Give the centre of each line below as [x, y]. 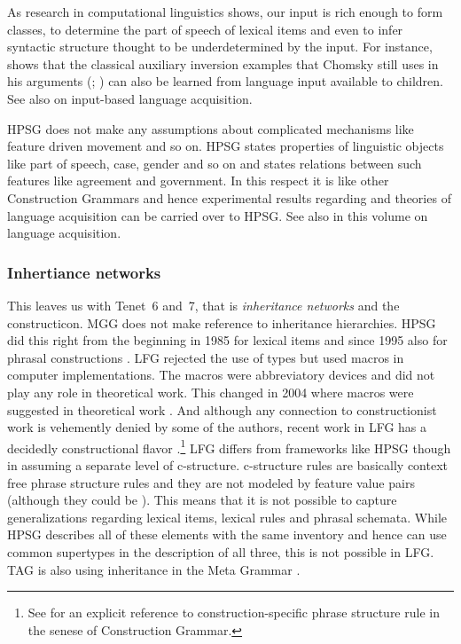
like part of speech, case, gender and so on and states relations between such [215, 163]
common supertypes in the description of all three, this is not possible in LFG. [221, 551]
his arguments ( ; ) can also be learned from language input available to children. [225, 81]
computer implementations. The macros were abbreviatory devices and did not [221, 375]
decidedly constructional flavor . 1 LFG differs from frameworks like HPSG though [229, 446]
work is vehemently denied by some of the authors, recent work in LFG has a [217, 427]
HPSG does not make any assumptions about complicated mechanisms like [211, 128]
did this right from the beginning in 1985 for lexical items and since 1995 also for [227, 340]
